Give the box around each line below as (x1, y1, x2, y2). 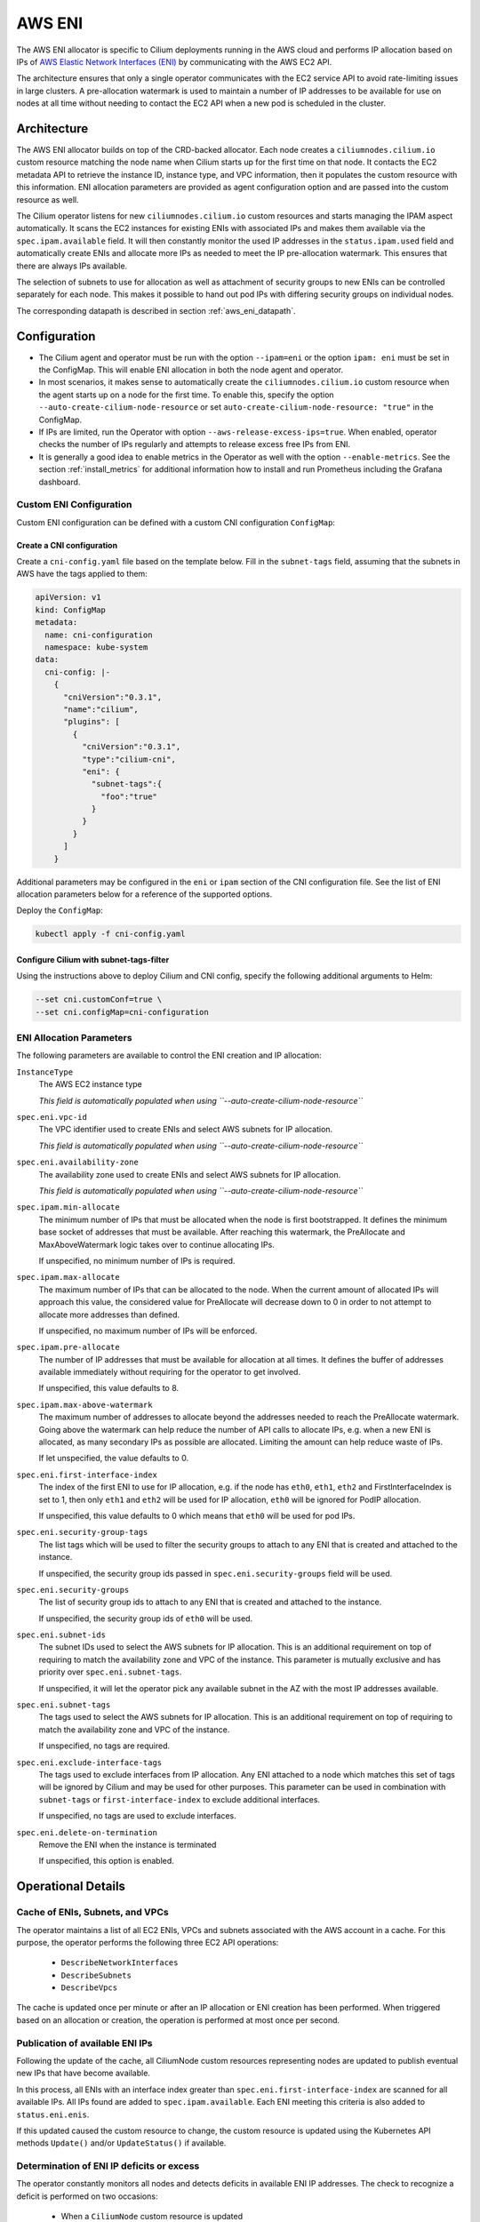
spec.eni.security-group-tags (16, 1527, 148, 1538)
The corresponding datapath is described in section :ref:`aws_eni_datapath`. (16, 305, 296, 316)
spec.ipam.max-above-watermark (16, 1400, 153, 1410)
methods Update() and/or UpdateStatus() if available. (16, 2138, 227, 2148)
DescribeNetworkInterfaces (60, 1958, 179, 1968)
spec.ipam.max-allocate (16, 1272, 120, 1283)
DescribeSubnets (60, 1970, 132, 1980)
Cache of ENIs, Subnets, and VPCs (16, 1906, 169, 1919)
